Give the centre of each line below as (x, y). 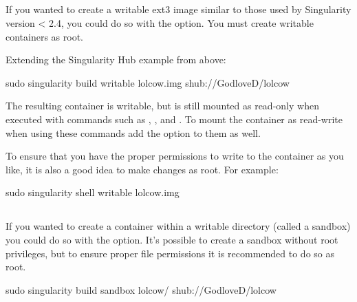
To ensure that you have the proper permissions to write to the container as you (175, 156)
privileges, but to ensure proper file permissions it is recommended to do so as (170, 253)
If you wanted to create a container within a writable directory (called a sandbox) (178, 226)
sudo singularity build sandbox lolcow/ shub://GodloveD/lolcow (141, 289)
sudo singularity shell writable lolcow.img (93, 192)
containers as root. (45, 36)
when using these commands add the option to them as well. (133, 132)
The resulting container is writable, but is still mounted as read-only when (162, 106)
